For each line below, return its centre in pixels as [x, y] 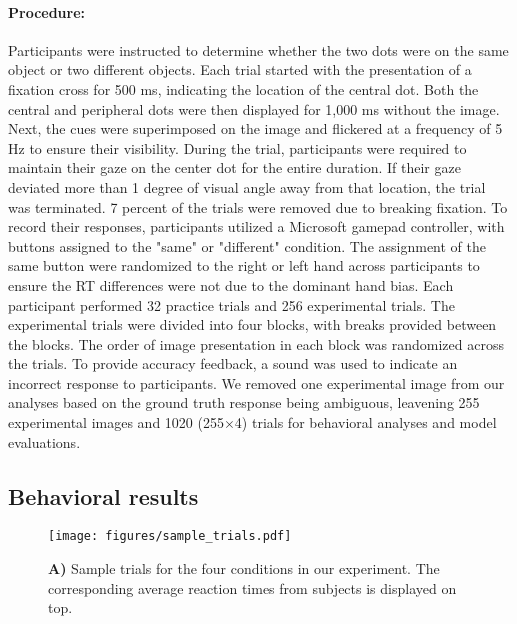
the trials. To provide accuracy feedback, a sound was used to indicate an [233, 363]
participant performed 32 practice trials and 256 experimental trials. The [231, 304]
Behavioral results [103, 495]
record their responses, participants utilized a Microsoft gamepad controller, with [256, 226]
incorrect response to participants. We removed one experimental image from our [256, 382]
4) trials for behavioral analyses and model [365, 422]
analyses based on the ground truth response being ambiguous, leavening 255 [244, 402]
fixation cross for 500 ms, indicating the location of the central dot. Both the [243, 88]
